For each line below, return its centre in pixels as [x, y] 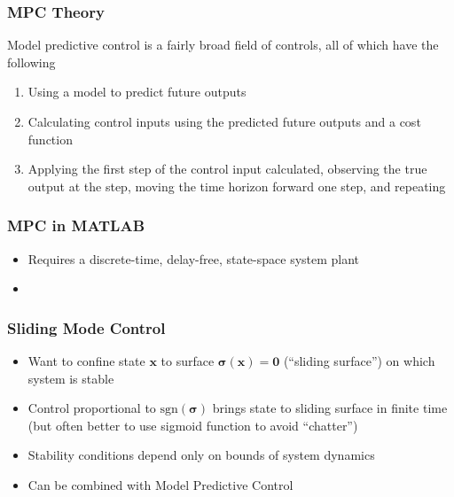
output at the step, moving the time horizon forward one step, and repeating [237, 186]
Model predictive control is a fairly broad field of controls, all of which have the [223, 45]
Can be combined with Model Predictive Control [160, 484]
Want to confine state [86, 361]
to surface [188, 361]
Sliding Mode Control [86, 327]
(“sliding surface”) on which [359, 361]
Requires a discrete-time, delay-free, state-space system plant [194, 258]
